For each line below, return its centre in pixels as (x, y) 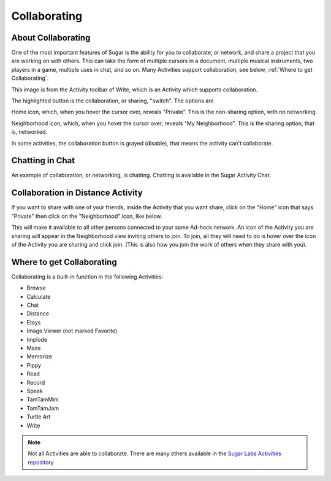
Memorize (39, 356)
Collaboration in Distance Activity (77, 193)
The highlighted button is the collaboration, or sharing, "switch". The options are (112, 101)
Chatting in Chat (43, 160)
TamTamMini (43, 399)
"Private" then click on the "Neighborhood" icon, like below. (87, 216)
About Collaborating (51, 38)
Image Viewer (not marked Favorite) (72, 331)
